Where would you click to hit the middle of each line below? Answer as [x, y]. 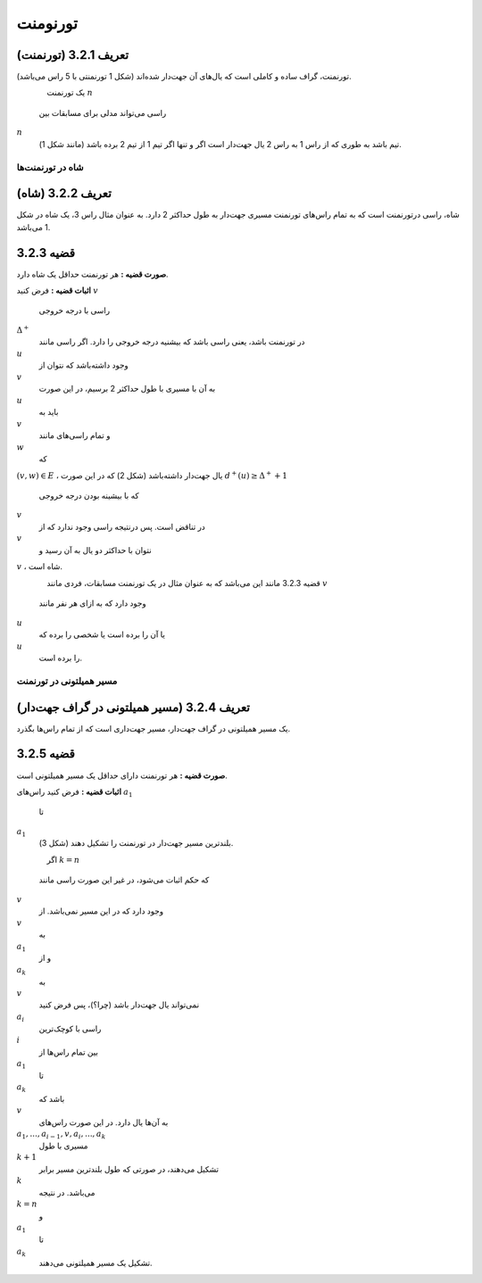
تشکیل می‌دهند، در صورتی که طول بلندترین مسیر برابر [129, 1169]
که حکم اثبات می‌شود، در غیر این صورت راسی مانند [124, 880]
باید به [49, 412]
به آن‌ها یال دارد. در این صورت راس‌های [104, 1122]
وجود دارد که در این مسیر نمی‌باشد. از [101, 911]
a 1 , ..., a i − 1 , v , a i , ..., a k [61, 1135]
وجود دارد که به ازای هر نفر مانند [92, 603]
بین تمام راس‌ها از [68, 1052]
